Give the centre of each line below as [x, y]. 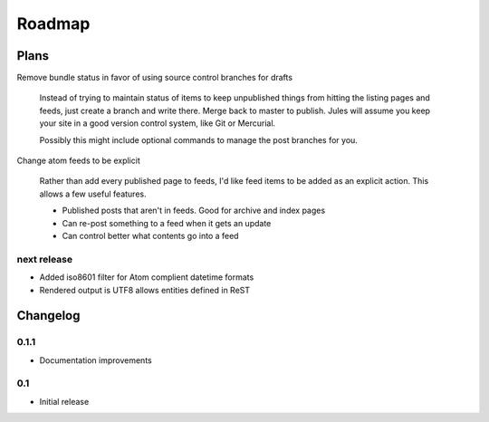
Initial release [64, 401]
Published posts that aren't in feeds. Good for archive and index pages [194, 211]
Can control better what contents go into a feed [150, 235]
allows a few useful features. [93, 194]
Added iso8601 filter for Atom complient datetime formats [147, 277]
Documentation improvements [96, 360]
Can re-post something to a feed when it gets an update [167, 223]
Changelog [48, 316]
